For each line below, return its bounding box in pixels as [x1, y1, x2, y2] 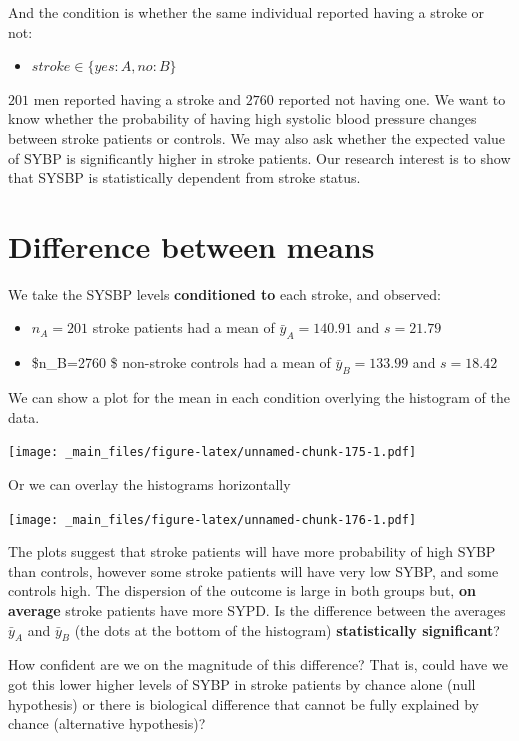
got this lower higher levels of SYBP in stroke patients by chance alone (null [8, 673, 476, 694]
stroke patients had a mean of [92, 317, 275, 338]
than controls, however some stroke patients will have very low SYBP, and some [8, 560, 499, 581]
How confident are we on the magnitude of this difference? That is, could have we [8, 654, 508, 675]
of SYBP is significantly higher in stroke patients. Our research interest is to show [8, 147, 511, 168]
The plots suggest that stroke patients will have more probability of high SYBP [8, 541, 496, 562]
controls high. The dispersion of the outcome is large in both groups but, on [8, 580, 476, 601]
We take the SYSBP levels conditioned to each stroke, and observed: [8, 283, 441, 304]
